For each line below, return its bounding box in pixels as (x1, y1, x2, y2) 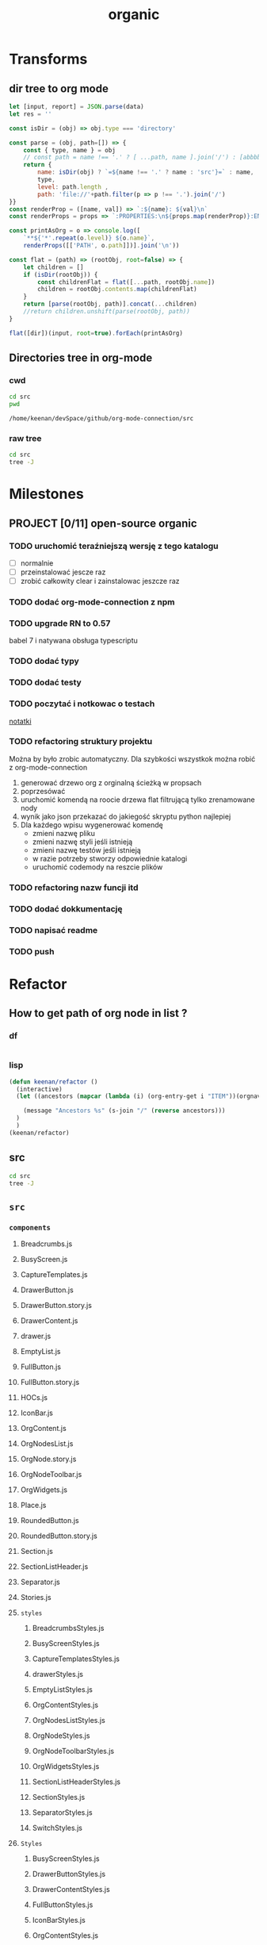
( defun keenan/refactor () (9, 1077, 98, 1086)
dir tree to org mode (9, 82, 109, 95)
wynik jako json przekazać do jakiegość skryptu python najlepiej (20, 811, 231, 821)
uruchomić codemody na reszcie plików (32, 862, 163, 872)
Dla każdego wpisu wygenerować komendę (20, 819, 163, 830)
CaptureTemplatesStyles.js (32, 1654, 120, 1663)
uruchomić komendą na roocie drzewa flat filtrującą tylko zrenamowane (20, 795, 256, 804)
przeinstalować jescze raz (20, 567, 106, 577)
